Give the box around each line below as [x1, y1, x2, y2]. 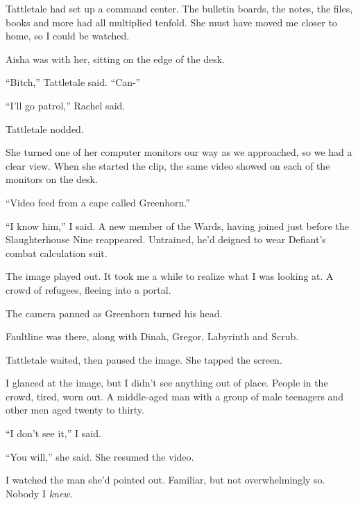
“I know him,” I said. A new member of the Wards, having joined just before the [6, 218, 350, 233]
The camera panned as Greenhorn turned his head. [6, 305, 223, 320]
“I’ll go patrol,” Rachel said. [6, 98, 126, 112]
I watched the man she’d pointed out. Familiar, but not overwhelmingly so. [6, 472, 325, 487]
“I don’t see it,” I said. [6, 426, 101, 441]
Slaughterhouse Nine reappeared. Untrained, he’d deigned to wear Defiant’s [6, 232, 326, 247]
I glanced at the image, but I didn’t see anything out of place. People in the [6, 375, 328, 390]
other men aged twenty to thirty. [6, 402, 144, 417]
